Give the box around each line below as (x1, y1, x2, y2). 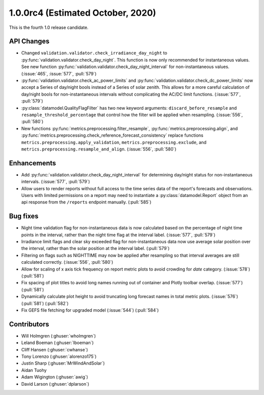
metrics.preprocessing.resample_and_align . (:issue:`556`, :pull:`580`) (21, 146, 176, 152)
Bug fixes (9, 212, 39, 221)
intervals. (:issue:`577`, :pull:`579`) (21, 179, 90, 185)
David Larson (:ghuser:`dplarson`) (21, 381, 89, 387)
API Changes (9, 37, 50, 46)
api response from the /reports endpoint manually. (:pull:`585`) (21, 199, 152, 205)
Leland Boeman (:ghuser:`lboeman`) (21, 340, 94, 346)
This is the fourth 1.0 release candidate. (9, 25, 89, 30)
